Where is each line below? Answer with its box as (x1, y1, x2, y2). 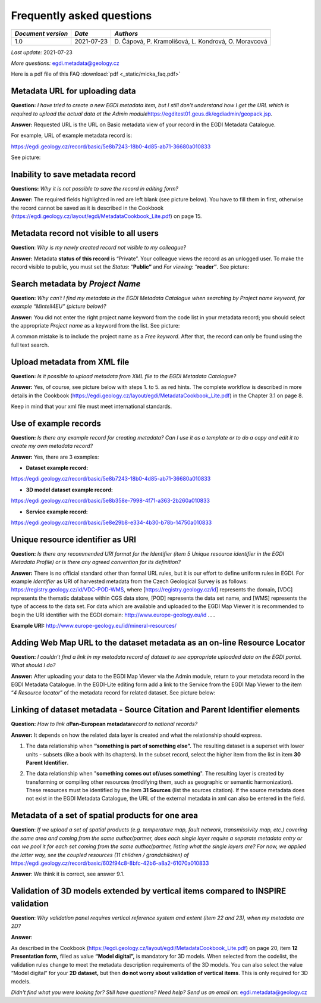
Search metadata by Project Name (11, 279, 141, 289)
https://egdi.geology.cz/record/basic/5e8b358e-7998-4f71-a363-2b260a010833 (11, 497, 210, 504)
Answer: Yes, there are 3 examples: (11, 453, 99, 460)
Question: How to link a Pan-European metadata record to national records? (11, 721, 198, 728)
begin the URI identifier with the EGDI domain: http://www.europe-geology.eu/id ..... (11, 611, 216, 618)
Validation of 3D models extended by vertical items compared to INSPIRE (11, 886, 287, 896)
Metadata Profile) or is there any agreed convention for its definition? (11, 559, 181, 566)
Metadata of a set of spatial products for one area (11, 811, 199, 821)
